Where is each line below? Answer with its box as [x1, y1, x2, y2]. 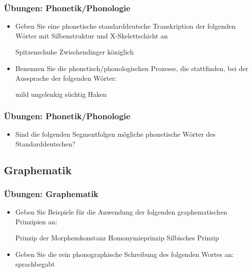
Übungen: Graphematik [4, 187, 99, 199]
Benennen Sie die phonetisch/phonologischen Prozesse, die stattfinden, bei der [15, 63, 249, 73]
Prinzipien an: [15, 216, 57, 226]
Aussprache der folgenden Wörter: [15, 73, 117, 83]
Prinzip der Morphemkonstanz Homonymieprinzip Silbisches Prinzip [15, 233, 219, 243]
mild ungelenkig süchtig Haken [15, 89, 107, 99]
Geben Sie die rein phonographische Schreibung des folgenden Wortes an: [15, 249, 234, 259]
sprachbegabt [15, 258, 55, 269]
